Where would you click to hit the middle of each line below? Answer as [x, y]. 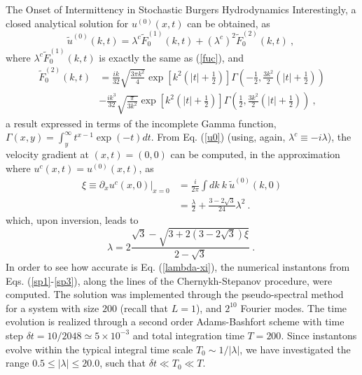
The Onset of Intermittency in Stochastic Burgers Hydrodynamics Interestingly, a [181, 9]
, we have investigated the [295, 349]
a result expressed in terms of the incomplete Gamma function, [141, 123]
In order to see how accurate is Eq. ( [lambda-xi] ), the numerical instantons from [178, 266]
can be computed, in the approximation [255, 154]
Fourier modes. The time [294, 307]
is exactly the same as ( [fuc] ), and [171, 57]
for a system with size [53, 307]
